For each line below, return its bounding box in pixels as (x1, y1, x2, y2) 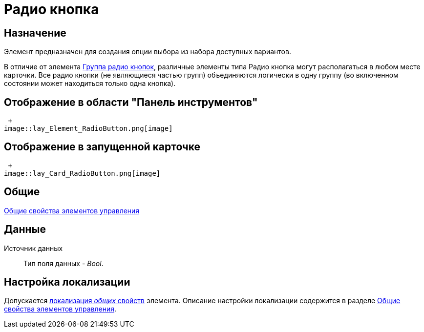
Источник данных (4, 244, 63, 252)
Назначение (4, 26, 66, 39)
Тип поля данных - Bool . (23, 259, 104, 268)
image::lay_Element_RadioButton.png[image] (4, 124, 173, 133)
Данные (4, 223, 46, 236)
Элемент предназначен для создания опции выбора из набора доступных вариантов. (4, 47, 291, 56)
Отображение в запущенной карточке (4, 141, 201, 153)
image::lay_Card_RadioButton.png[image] (4, 169, 161, 177)
